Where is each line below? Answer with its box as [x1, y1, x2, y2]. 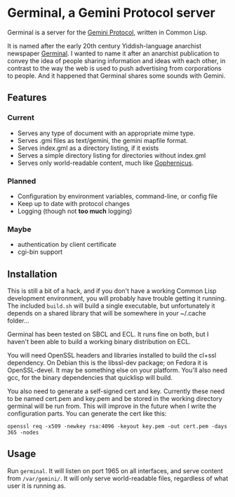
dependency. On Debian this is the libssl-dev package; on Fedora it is [7, 359, 208, 367]
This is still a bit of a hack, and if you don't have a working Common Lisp [7, 287, 217, 295]
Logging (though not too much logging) [17, 207, 133, 215]
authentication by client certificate [17, 240, 117, 249]
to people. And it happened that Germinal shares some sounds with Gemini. [7, 72, 226, 80]
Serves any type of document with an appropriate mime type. [17, 128, 196, 137]
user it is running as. [7, 482, 67, 490]
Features [7, 92, 47, 104]
